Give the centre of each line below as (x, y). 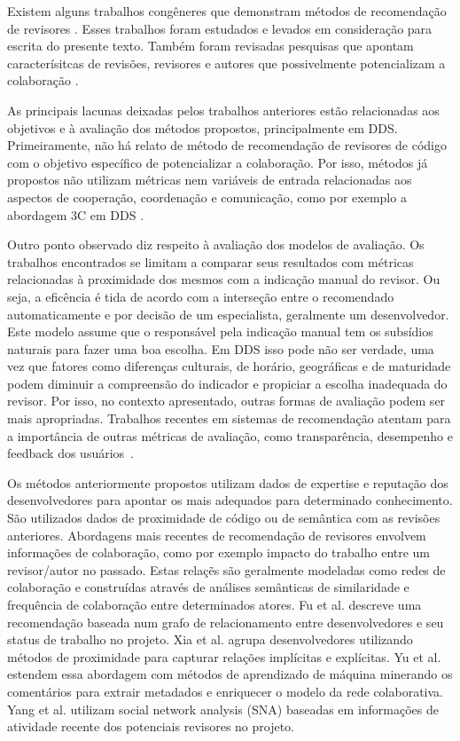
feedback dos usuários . (71, 453)
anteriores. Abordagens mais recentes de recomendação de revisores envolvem (217, 535)
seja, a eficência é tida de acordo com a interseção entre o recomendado (201, 296)
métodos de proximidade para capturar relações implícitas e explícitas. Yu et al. (224, 656)
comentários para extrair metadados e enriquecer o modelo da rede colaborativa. (225, 691)
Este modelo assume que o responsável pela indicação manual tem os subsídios (220, 331)
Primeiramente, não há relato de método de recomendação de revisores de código (227, 145)
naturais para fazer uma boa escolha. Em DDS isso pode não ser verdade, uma (221, 348)
